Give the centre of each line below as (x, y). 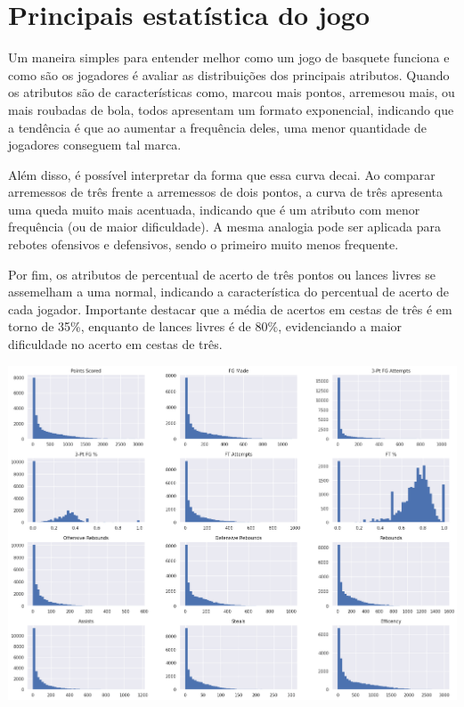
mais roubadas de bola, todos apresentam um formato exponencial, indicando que (231, 109)
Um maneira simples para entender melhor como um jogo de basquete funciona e (229, 57)
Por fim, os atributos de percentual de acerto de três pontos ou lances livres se (222, 274)
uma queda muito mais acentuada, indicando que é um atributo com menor (214, 209)
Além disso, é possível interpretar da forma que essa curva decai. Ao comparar (222, 174)
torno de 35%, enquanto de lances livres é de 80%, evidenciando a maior (205, 326)
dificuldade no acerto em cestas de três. (115, 344)
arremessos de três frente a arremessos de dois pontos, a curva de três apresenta (225, 192)
